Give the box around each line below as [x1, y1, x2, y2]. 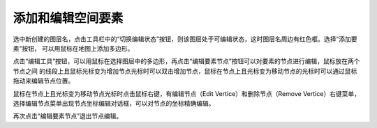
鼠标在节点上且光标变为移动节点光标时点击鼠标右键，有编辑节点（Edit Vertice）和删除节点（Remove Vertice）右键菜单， [13, 89, 361, 97]
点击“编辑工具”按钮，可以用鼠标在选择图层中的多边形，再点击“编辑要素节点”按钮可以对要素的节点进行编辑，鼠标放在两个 [13, 57, 360, 65]
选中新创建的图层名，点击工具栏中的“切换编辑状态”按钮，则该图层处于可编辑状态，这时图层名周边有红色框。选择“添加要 [13, 35, 357, 43]
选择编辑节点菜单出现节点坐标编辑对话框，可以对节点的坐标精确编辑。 [13, 99, 215, 107]
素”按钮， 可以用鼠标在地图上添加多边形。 [13, 44, 134, 52]
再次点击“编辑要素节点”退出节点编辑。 [13, 112, 123, 120]
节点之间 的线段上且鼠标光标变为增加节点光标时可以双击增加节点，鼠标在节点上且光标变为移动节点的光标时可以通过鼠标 [13, 67, 357, 75]
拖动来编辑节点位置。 [13, 77, 75, 85]
